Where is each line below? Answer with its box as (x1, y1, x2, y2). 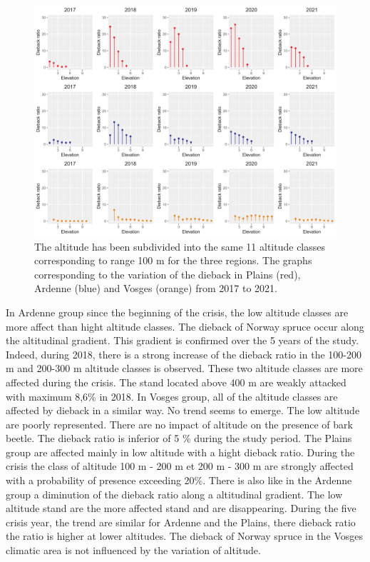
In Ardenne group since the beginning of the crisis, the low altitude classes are (6, 304, 349, 319)
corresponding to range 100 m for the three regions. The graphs (34, 253, 312, 268)
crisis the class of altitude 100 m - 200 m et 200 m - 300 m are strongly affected (6, 458, 354, 473)
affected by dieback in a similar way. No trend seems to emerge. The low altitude (6, 403, 360, 418)
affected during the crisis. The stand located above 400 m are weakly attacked (6, 374, 346, 389)
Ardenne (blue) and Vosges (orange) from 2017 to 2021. (34, 281, 277, 296)
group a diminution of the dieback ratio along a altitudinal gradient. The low (6, 486, 343, 501)
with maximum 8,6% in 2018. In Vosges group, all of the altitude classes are (6, 388, 338, 403)
